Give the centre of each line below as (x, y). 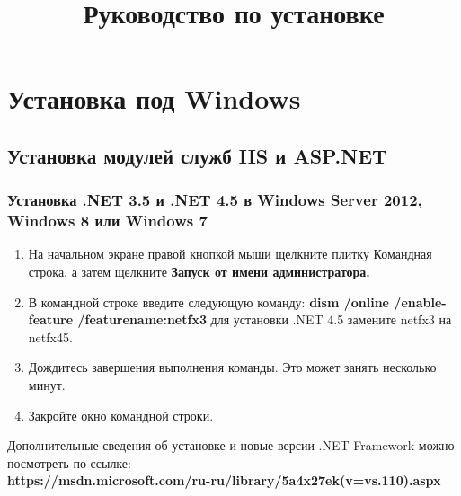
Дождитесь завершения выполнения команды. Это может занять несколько (232, 367)
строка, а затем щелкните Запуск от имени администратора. (199, 272)
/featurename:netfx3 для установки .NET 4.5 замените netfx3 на (265, 319)
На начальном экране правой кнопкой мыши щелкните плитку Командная (230, 254)
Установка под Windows (154, 98)
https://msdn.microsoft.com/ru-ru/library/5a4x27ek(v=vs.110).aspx (224, 480)
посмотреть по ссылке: (69, 462)
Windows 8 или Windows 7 (107, 221)
